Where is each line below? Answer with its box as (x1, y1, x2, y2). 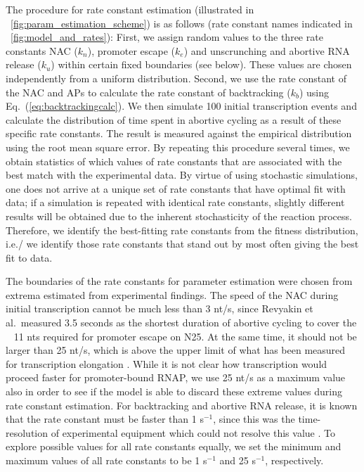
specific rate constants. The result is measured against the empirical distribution (6, 126, 352, 141)
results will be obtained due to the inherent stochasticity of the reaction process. (6, 208, 352, 223)
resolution (6, 425, 48, 440)
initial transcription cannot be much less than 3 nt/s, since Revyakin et (6, 301, 313, 316)
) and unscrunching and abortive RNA (183, 43, 350, 58)
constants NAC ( (6, 43, 78, 58)
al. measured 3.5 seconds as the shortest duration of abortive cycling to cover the (6, 315, 357, 330)
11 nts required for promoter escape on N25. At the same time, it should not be (13, 329, 357, 343)
